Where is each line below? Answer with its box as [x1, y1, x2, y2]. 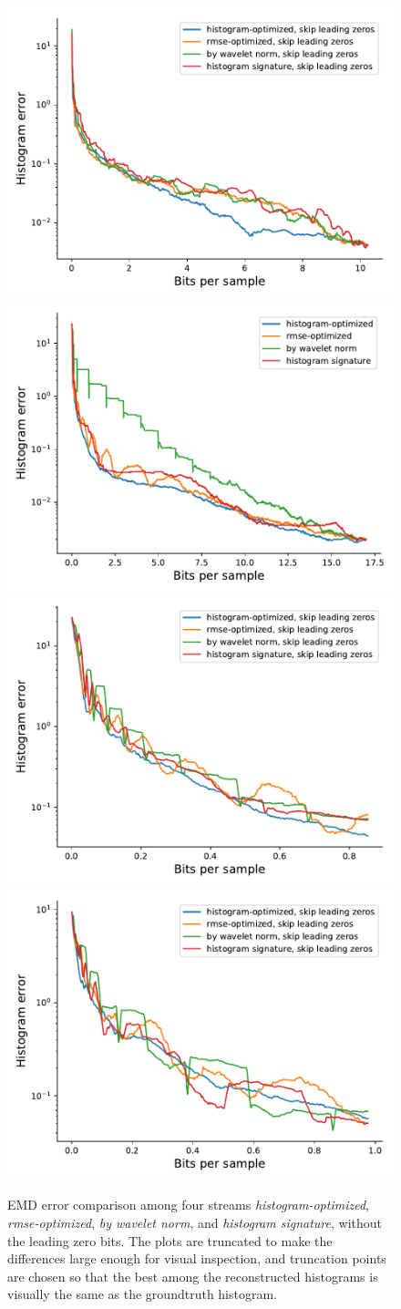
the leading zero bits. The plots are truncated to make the [7, 1231, 333, 1250]
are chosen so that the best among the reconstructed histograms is [7, 1266, 378, 1285]
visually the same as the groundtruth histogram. [7, 1284, 278, 1304]
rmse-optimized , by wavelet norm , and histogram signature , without [7, 1212, 382, 1232]
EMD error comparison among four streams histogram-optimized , [7, 1195, 369, 1214]
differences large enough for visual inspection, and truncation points [7, 1249, 386, 1268]
